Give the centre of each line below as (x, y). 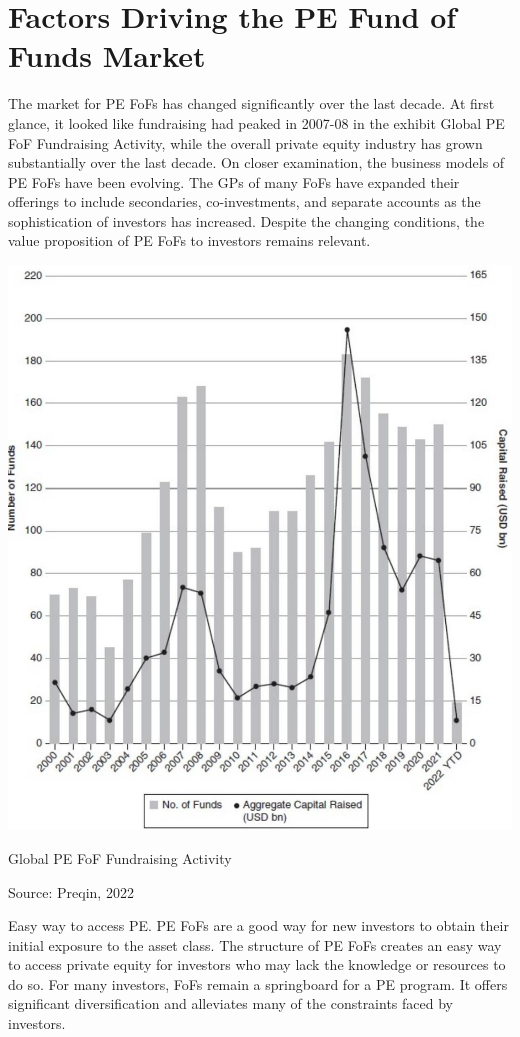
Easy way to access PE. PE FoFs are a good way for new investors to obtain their (258, 925)
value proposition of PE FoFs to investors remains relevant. (189, 240)
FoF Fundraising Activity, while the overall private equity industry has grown (245, 142)
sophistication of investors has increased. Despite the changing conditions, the (246, 220)
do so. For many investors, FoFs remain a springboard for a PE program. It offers (258, 983)
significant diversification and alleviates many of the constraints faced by (230, 1003)
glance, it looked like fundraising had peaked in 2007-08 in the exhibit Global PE (256, 122)
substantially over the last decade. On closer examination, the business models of (256, 162)
